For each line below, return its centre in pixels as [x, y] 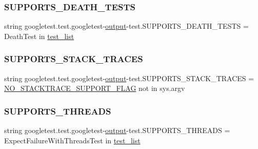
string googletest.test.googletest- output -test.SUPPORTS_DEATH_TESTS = [126, 26]
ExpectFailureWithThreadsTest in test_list [72, 140]
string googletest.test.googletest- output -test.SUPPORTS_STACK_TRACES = [129, 78]
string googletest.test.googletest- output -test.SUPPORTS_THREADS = [117, 130]
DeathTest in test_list [39, 36]
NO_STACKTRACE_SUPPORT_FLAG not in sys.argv [95, 88]
